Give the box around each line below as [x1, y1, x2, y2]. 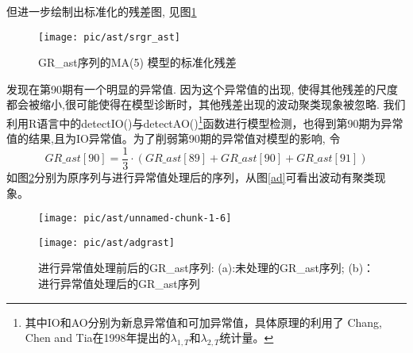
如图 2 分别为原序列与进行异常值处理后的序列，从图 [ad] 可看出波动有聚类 [6, 168, 375, 185]
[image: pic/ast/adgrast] [38, 236, 175, 248]
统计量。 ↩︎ [219, 329, 274, 346]
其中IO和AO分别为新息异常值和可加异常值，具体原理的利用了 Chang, [25, 313, 382, 330]
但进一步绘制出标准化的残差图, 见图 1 [6, 3, 197, 19]
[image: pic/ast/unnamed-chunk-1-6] [38, 213, 232, 224]
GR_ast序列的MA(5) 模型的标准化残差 [38, 54, 237, 71]
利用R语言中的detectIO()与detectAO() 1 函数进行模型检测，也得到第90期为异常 [6, 113, 403, 131]
